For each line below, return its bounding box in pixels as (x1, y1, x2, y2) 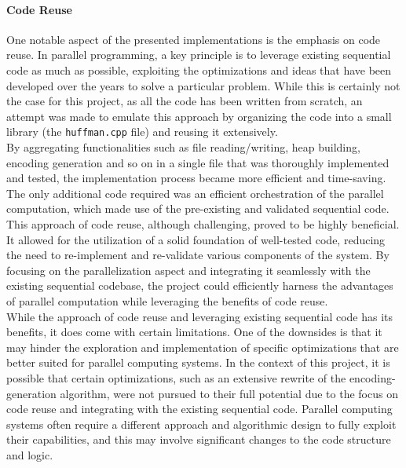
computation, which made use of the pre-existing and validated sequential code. (6, 200, 390, 217)
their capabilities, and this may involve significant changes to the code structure (6, 431, 391, 448)
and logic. (6, 446, 53, 463)
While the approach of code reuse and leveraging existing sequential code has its (6, 308, 393, 324)
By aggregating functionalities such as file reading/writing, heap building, (6, 139, 360, 155)
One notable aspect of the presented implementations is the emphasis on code (6, 31, 381, 47)
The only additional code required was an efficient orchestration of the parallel (6, 185, 384, 201)
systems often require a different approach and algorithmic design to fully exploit (6, 415, 397, 432)
